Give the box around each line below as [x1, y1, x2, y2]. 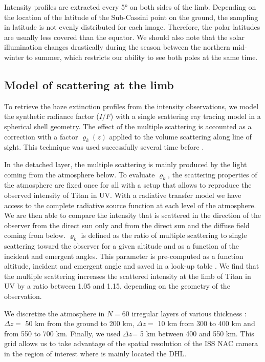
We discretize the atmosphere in [4, 308, 105, 318]
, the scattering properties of [168, 169, 257, 179]
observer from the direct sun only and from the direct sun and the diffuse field [4, 219, 250, 230]
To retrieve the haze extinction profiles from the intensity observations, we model [4, 100, 259, 111]
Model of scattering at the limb [4, 76, 174, 92]
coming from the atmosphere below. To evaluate [4, 169, 155, 179]
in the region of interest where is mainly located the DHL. [4, 348, 187, 359]
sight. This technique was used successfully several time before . [4, 142, 204, 152]
